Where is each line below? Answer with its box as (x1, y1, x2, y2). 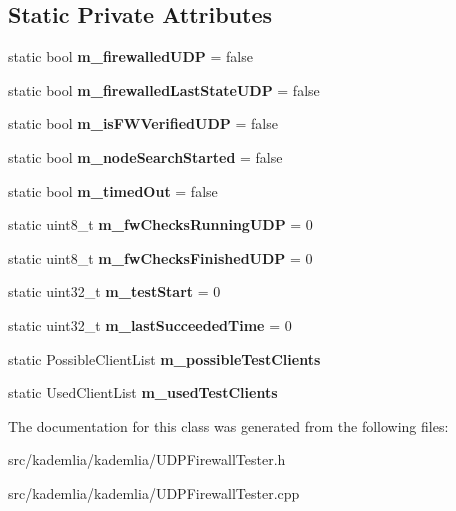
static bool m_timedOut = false (8, 180, 218, 201)
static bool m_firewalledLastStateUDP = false (8, 79, 320, 100)
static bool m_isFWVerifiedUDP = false (8, 113, 278, 134)
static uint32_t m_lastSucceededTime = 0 (8, 314, 292, 335)
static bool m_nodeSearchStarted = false (8, 146, 283, 167)
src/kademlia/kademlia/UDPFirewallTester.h (8, 449, 286, 470)
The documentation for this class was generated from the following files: (8, 415, 449, 436)
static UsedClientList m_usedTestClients (8, 382, 278, 403)
